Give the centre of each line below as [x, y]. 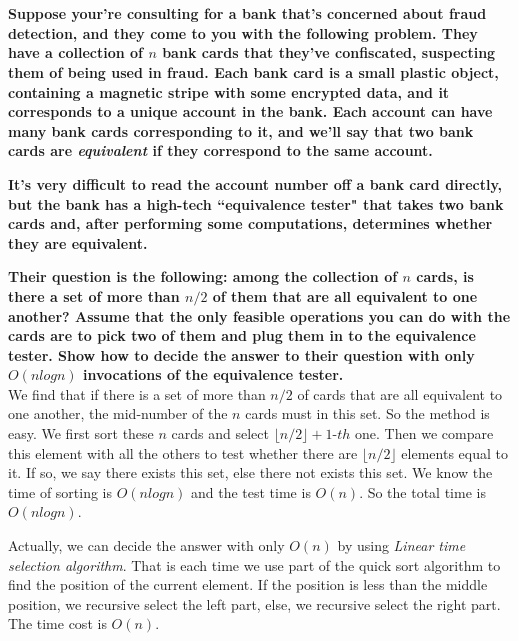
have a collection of [76, 52]
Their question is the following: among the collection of [203, 276]
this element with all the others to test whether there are [183, 452]
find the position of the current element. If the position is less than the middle [248, 584]
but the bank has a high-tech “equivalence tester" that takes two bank [256, 203]
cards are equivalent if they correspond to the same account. [220, 150]
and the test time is [250, 491]
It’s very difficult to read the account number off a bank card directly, [255, 183]
